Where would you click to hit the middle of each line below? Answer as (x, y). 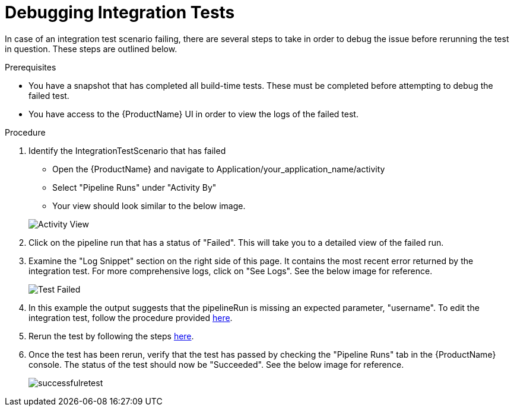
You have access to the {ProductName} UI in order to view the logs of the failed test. (193, 114)
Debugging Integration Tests (120, 12)
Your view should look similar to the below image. (149, 205)
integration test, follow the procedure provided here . (131, 317)
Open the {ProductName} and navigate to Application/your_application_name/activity (219, 169)
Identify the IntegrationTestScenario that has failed (127, 150)
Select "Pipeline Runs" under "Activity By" (134, 187)
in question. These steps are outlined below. (91, 49)
